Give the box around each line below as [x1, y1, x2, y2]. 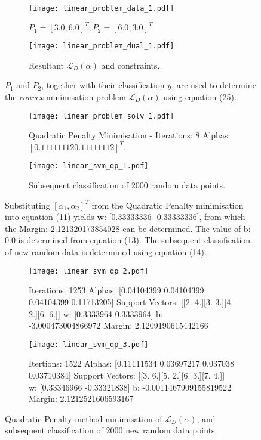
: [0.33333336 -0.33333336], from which [104, 210, 245, 223]
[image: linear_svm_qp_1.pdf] [29, 162, 149, 171]
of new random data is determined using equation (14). [5, 246, 207, 258]
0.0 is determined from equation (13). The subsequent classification [5, 234, 251, 246]
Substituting [5, 199, 50, 211]
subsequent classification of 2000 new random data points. [5, 424, 217, 436]
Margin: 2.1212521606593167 [29, 392, 134, 405]
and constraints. [101, 58, 160, 71]
